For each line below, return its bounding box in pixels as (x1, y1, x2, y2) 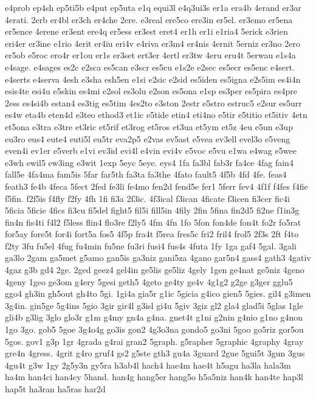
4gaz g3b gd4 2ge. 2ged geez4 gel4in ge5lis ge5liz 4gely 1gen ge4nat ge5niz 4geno (5, 263, 304, 276)
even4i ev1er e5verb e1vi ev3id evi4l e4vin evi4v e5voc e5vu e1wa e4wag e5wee (5, 144, 297, 157)
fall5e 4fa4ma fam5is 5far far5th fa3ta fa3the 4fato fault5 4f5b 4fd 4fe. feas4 (5, 168, 287, 181)
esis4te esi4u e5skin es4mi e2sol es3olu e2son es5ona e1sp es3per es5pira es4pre (5, 85, 297, 97)
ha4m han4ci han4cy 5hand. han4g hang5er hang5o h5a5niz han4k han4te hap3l (5, 370, 303, 383)
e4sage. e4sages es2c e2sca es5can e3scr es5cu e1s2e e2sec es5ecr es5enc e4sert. (5, 60, 295, 73)
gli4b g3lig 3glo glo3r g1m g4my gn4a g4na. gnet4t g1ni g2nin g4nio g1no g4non (5, 311, 303, 324)
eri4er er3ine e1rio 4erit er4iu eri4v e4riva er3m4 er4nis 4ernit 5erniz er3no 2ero (5, 36, 300, 49)
